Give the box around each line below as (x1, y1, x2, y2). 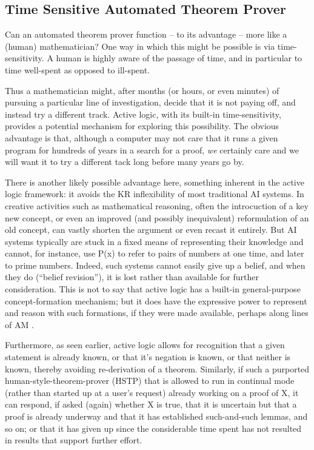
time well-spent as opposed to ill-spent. (5, 63, 150, 76)
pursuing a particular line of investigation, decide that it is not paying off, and (5, 96, 296, 109)
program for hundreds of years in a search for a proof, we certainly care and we (5, 143, 299, 156)
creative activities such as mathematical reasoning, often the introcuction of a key (5, 199, 309, 212)
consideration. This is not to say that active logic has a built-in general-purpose (5, 283, 301, 295)
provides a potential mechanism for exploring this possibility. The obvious (5, 119, 279, 132)
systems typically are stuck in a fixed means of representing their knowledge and (5, 235, 304, 247)
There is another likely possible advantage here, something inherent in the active (5, 175, 304, 188)
